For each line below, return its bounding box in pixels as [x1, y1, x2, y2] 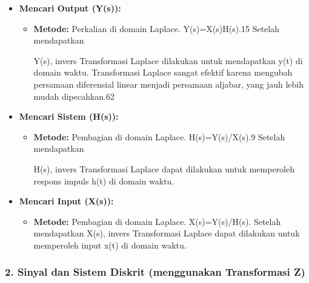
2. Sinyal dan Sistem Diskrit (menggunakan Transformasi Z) [5, 264, 305, 279]
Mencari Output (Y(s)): [19, 2, 121, 14]
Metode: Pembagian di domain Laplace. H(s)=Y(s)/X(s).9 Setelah [33, 130, 285, 143]
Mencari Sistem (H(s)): [19, 110, 119, 123]
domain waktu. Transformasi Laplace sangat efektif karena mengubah [33, 66, 293, 79]
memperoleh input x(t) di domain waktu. [33, 238, 187, 251]
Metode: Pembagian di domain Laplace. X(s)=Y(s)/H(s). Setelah [33, 215, 281, 227]
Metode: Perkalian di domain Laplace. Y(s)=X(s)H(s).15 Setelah [33, 22, 279, 34]
